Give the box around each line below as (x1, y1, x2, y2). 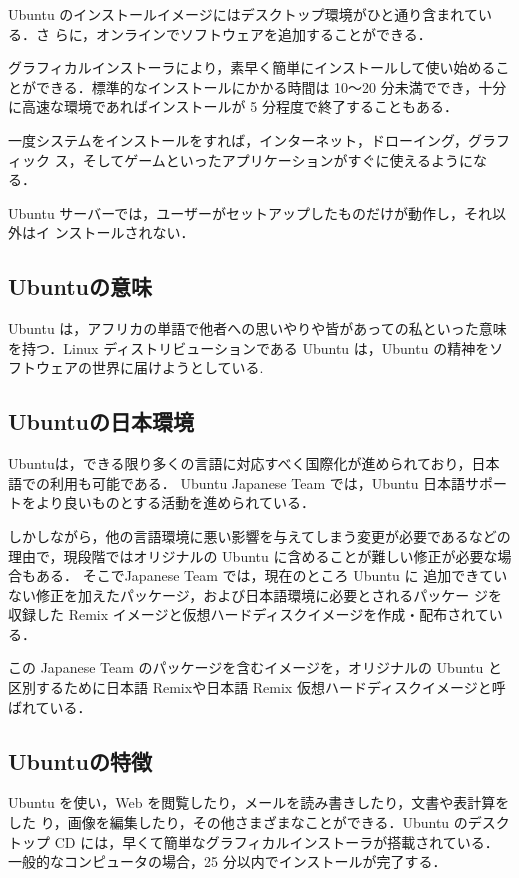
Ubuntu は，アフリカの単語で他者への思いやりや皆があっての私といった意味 (8, 318, 507, 339)
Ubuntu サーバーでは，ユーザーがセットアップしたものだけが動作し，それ (8, 202, 493, 223)
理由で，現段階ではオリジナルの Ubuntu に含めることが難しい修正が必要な (8, 545, 498, 566)
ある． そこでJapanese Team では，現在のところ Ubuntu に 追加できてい (35, 565, 508, 586)
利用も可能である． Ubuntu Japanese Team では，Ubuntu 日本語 (49, 472, 466, 493)
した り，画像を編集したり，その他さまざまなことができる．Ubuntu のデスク (8, 812, 510, 833)
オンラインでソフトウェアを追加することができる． (95, 23, 432, 44)
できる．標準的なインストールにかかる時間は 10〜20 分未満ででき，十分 (35, 76, 507, 97)
